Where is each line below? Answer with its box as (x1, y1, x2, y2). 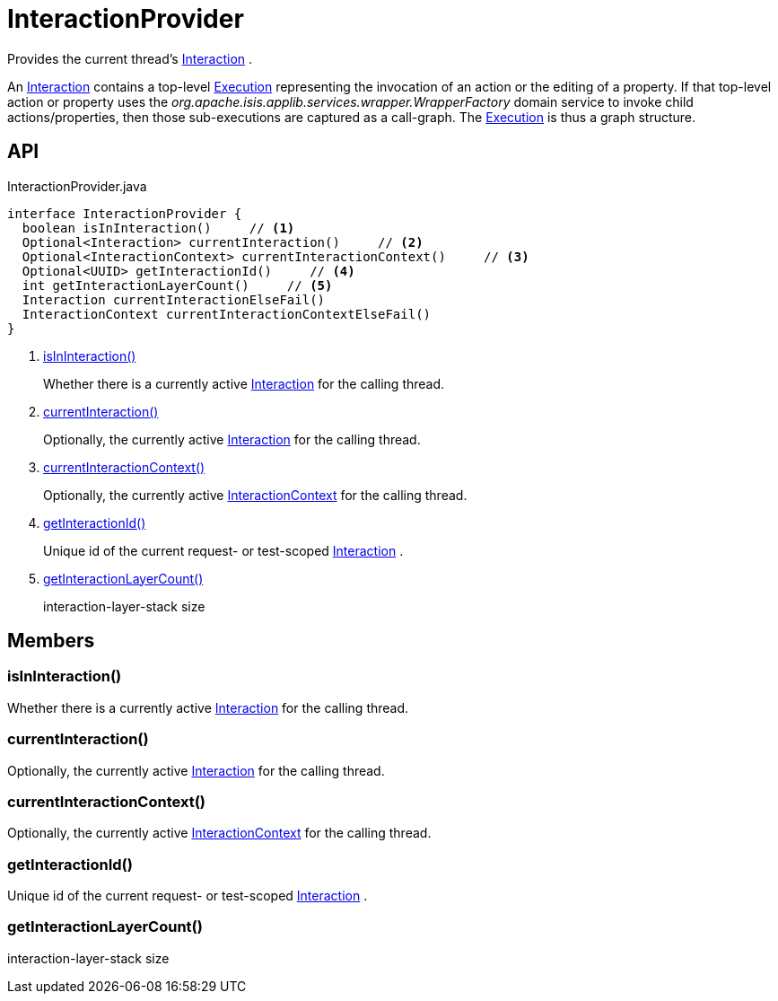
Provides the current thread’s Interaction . (7, 50, 253, 66)
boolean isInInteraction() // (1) (22, 220, 295, 235)
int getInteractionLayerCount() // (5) (22, 277, 333, 293)
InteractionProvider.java (7, 178, 147, 194)
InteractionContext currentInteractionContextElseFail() (22, 306, 432, 321)
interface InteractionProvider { (7, 206, 242, 221)
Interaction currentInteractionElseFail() (22, 292, 326, 307)
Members (7, 629, 95, 653)
